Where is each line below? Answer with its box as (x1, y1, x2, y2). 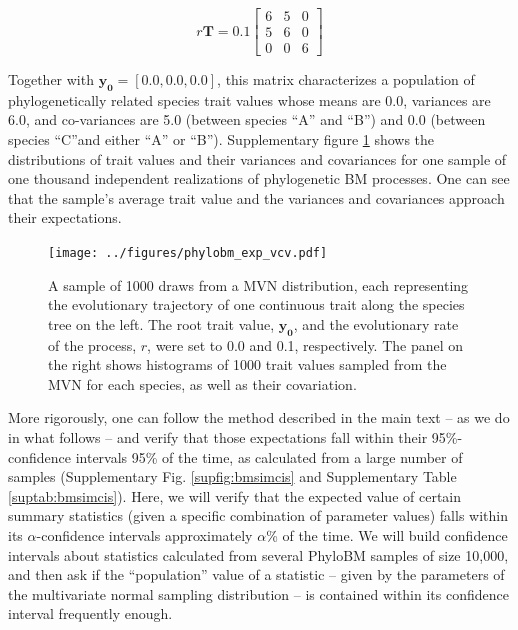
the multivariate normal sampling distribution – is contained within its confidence (8, 583, 509, 604)
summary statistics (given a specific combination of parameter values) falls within (8, 505, 508, 526)
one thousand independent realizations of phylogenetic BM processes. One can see (8, 168, 510, 189)
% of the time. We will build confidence (266, 525, 508, 546)
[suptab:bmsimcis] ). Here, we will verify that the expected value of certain (8, 485, 462, 506)
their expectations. (8, 207, 122, 228)
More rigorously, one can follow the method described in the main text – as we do (8, 407, 510, 428)
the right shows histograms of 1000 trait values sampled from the (48, 354, 447, 375)
